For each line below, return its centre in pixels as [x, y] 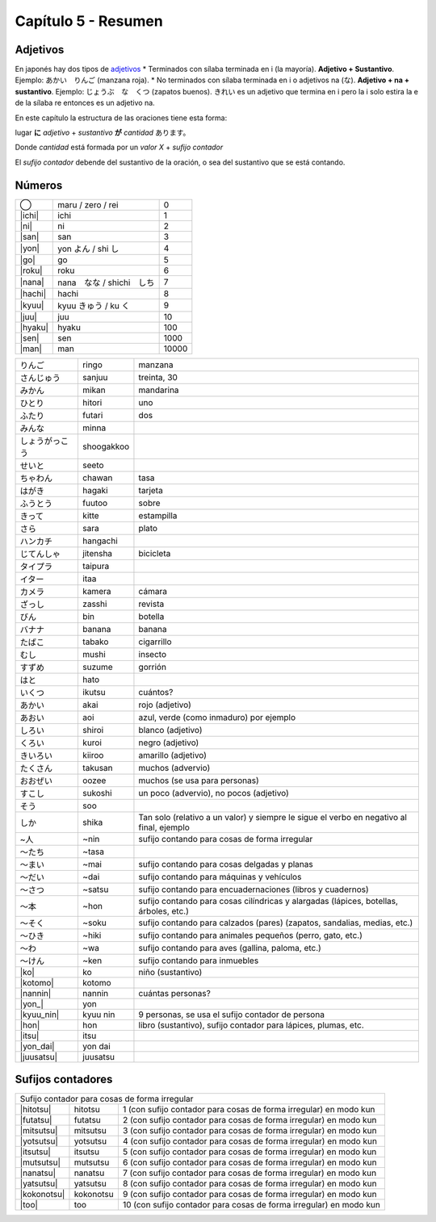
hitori [92, 402]
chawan [97, 478]
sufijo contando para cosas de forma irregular [226, 839]
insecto [153, 654]
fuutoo [95, 503]
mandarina [159, 390]
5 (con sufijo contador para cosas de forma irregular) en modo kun [249, 1152]
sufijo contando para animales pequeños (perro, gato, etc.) [250, 935]
